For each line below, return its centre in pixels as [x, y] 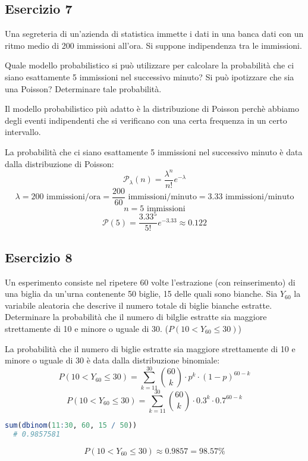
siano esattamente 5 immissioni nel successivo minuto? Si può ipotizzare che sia [150, 76]
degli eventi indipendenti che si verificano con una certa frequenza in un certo [146, 120]
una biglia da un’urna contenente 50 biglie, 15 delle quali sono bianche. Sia [141, 294]
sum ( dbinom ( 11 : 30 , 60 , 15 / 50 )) [71, 425]
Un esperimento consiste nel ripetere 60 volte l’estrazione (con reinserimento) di [150, 282]
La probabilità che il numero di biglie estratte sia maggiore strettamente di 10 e [150, 348]
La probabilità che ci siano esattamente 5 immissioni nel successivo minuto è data [154, 151]
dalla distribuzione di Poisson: [59, 163]
